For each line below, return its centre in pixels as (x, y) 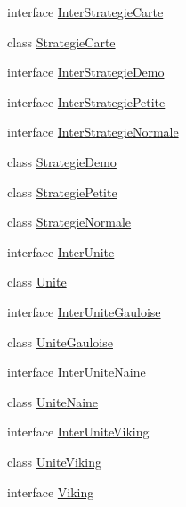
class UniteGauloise (60, 341)
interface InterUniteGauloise (84, 311)
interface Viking (51, 491)
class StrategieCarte (61, 42)
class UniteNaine (53, 401)
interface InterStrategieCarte (85, 12)
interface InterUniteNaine (77, 372)
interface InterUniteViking (78, 432)
